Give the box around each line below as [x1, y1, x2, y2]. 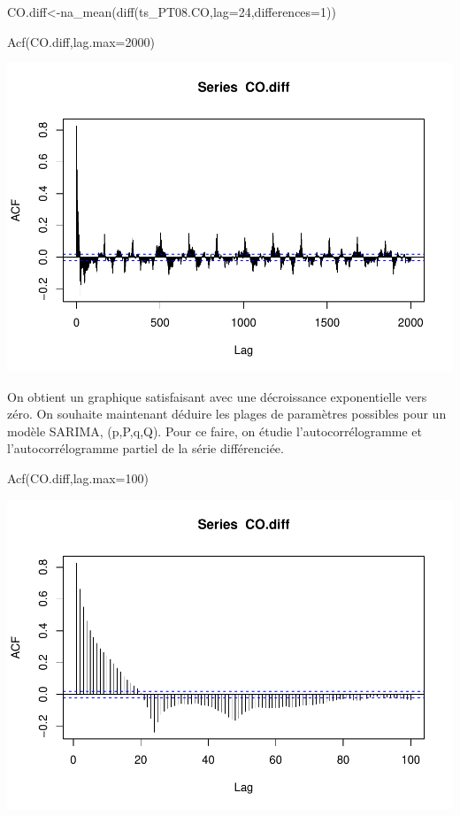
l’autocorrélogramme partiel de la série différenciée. [7, 439, 284, 458]
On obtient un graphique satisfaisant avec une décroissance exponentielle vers [7, 387, 427, 405]
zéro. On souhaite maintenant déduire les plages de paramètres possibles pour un [7, 404, 447, 423]
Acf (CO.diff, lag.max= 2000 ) [7, 32, 155, 50]
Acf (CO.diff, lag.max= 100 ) [7, 469, 149, 488]
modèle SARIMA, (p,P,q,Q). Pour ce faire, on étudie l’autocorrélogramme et [7, 421, 423, 440]
